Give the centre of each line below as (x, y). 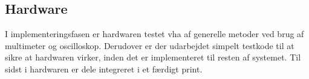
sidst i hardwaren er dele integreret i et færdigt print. (104, 69)
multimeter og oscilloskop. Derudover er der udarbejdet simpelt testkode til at (150, 45)
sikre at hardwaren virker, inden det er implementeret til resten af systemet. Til (153, 57)
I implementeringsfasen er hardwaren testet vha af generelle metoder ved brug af (154, 34)
